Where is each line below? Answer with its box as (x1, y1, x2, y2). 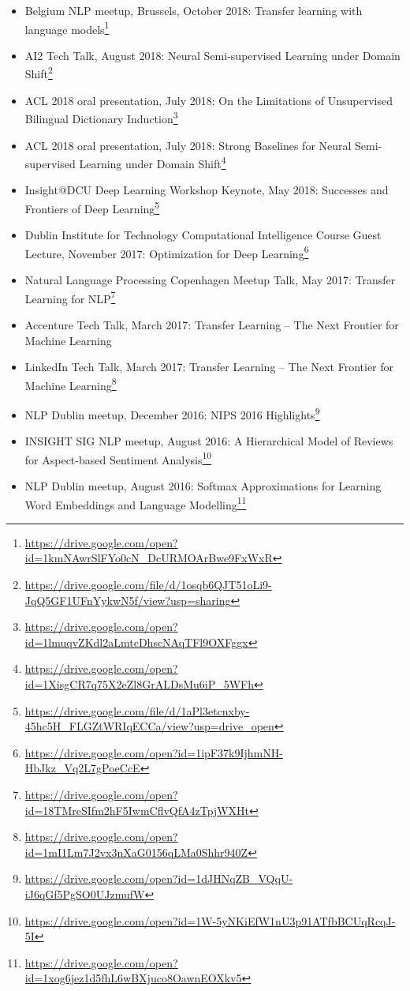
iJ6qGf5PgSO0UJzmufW (24, 885, 145, 902)
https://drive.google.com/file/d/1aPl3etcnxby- (24, 702, 250, 719)
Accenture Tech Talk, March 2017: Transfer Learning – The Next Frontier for (24, 316, 399, 332)
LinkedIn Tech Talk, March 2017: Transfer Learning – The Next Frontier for (24, 358, 394, 375)
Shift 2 (24, 63, 53, 82)
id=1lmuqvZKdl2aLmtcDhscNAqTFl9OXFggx (24, 633, 248, 650)
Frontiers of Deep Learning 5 (24, 197, 160, 216)
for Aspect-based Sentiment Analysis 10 (24, 449, 212, 467)
